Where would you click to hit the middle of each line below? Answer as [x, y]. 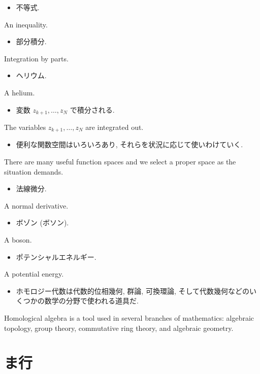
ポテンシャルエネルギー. [56, 257]
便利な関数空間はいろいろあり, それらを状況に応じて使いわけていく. [129, 144]
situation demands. [34, 171]
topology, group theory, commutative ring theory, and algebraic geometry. [119, 328]
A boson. [18, 240]
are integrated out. [115, 127]
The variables [25, 127]
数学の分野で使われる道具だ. [91, 301]
